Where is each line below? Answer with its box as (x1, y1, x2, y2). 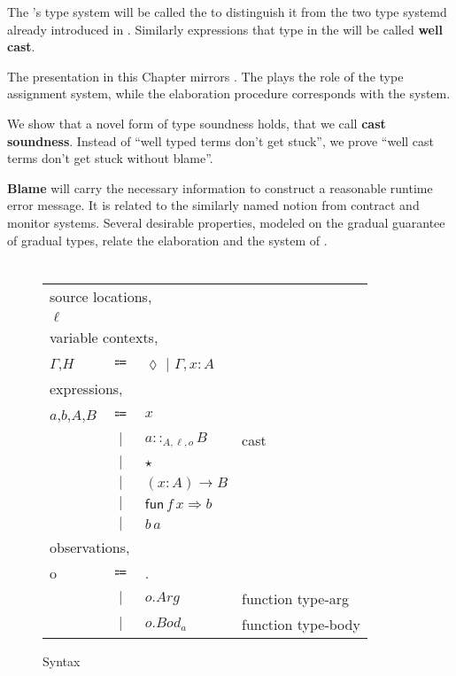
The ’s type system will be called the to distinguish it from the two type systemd (7, 3, 447, 20)
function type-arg (242, 588, 350, 610)
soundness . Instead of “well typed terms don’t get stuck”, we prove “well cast (7, 131, 435, 150)
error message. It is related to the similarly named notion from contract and (7, 196, 420, 214)
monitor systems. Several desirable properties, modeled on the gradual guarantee (7, 213, 445, 231)
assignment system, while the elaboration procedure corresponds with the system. (7, 84, 451, 103)
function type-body (242, 614, 360, 635)
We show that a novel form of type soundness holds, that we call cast (7, 113, 386, 132)
